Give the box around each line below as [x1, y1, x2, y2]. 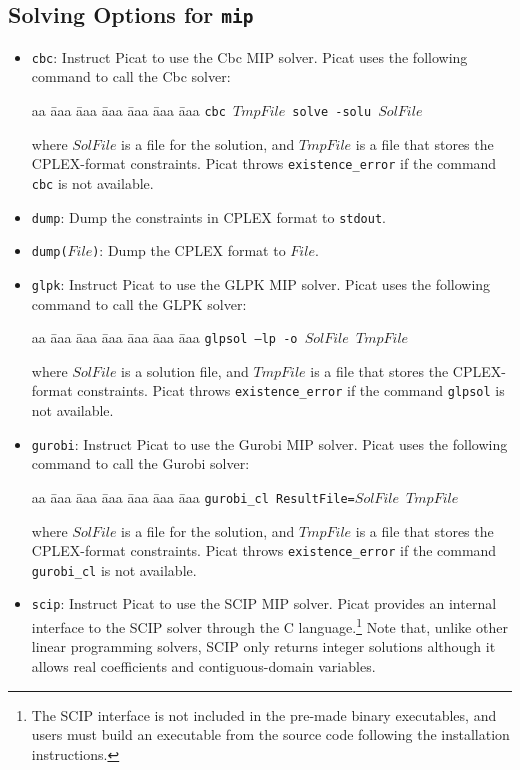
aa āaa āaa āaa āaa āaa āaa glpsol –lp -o [31, 327, 298, 348]
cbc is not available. [31, 172, 154, 193]
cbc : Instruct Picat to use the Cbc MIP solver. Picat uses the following [31, 46, 468, 67]
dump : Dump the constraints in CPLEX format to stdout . [31, 206, 386, 227]
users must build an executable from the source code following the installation [31, 724, 510, 745]
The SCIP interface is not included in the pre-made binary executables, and [31, 704, 497, 725]
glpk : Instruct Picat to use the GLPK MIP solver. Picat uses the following [31, 273, 491, 294]
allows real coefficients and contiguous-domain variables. [31, 655, 376, 676]
